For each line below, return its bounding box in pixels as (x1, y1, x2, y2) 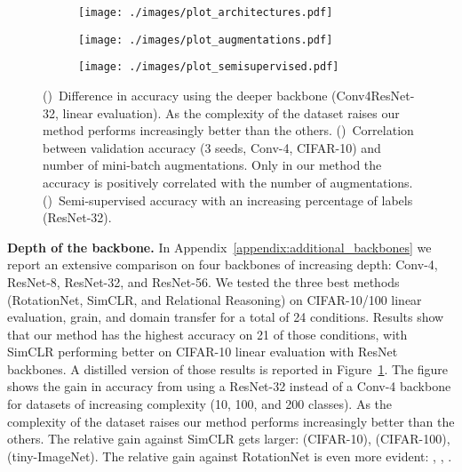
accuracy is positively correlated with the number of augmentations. (43, 172, 413, 191)
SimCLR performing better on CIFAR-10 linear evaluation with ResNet (7, 342, 398, 361)
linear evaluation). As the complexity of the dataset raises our (62, 103, 400, 122)
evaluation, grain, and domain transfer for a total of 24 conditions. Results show (7, 308, 444, 326)
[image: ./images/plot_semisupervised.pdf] (78, 60, 339, 74)
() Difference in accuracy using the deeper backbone (43, 85, 328, 104)
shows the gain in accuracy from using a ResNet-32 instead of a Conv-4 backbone (7, 377, 451, 396)
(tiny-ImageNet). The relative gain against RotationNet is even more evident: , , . (7, 446, 452, 465)
